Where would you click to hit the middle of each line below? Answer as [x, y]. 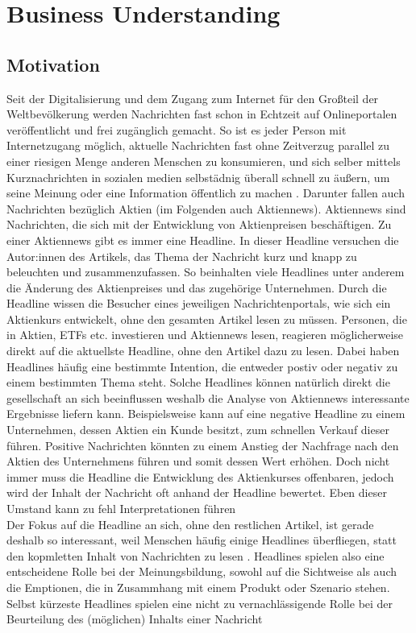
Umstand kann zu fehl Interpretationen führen [121, 509]
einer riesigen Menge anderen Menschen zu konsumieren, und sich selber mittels [204, 161]
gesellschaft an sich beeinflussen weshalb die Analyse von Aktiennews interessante [208, 397]
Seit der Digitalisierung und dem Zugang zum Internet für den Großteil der [193, 98]
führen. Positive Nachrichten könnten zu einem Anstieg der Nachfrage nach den [203, 445]
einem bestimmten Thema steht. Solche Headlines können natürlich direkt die [198, 382]
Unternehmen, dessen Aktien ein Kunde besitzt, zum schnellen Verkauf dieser [198, 430]
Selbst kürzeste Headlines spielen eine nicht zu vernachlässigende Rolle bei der [200, 603]
